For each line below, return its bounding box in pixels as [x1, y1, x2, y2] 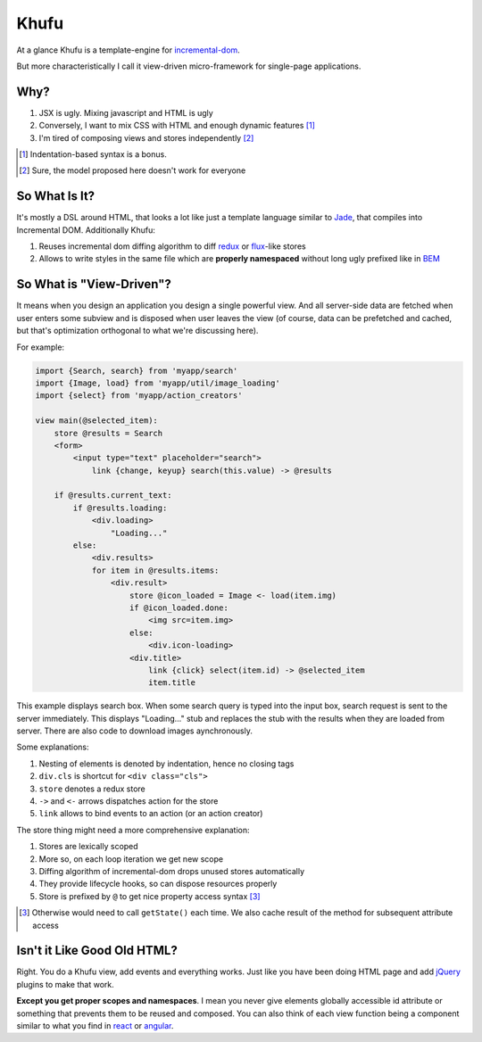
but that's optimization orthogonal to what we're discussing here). [16, 326, 259, 336]
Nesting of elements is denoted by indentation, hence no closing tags [38, 758, 295, 769]
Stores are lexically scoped [38, 841, 138, 852]
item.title [147, 678, 196, 688]
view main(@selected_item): [35, 416, 158, 426]
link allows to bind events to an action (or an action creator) [38, 808, 263, 819]
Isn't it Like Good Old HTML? [16, 943, 178, 958]
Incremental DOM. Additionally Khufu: [16, 224, 155, 236]
